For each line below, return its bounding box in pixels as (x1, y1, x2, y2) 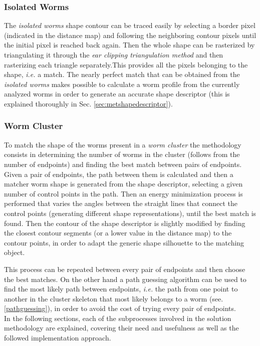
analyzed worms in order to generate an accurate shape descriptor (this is (4, 88, 230, 99)
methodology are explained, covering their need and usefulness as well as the (4, 322, 239, 333)
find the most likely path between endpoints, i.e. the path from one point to (4, 283, 238, 294)
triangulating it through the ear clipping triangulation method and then (4, 49, 223, 59)
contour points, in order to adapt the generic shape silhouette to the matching (4, 237, 244, 247)
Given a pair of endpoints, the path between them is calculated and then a (4, 168, 233, 179)
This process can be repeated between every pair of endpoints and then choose (4, 263, 245, 274)
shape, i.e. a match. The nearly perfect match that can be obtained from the (4, 69, 240, 79)
